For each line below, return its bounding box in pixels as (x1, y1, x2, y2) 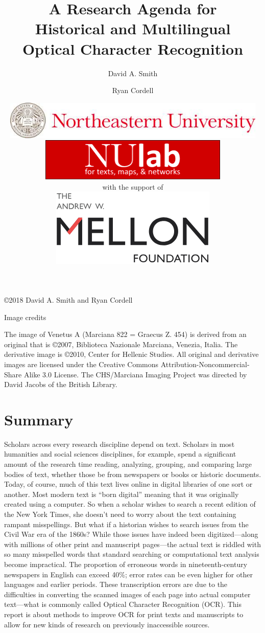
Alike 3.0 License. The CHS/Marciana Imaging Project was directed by (23, 369, 247, 379)
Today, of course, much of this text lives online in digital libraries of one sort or (4, 479, 253, 489)
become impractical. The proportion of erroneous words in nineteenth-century (4, 558, 248, 569)
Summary (4, 409, 74, 429)
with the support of (102, 181, 163, 192)
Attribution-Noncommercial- (160, 358, 250, 369)
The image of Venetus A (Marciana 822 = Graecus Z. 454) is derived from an (4, 329, 247, 340)
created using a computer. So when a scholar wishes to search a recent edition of (4, 499, 256, 509)
